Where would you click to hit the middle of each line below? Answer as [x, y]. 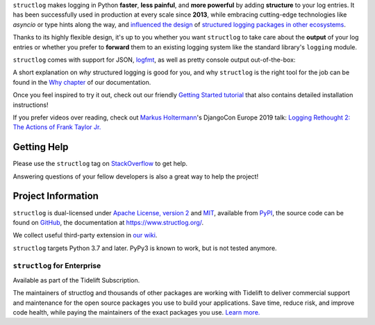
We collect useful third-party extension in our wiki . [85, 235]
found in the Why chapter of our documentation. [82, 82]
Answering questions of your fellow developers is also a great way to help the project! [136, 176]
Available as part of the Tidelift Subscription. [76, 280]
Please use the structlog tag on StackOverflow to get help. [100, 164]
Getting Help [41, 147]
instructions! [31, 105]
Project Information [56, 196]
